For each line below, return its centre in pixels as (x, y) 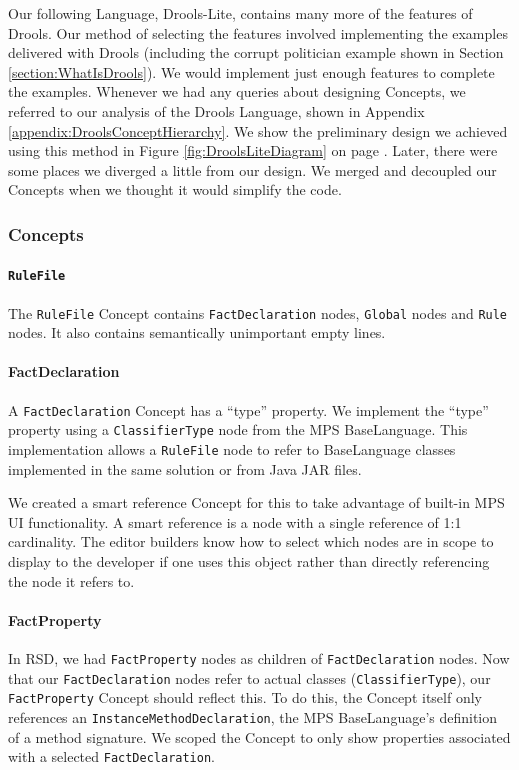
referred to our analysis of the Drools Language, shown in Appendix (216, 110)
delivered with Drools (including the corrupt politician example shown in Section (256, 52)
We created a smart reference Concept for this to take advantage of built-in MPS (256, 502)
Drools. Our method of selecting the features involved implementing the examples (258, 32)
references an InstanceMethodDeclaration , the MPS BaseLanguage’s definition (253, 716)
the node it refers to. (71, 580)
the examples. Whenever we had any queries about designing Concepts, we (237, 91)
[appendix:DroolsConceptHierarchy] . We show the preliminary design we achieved (258, 130)
